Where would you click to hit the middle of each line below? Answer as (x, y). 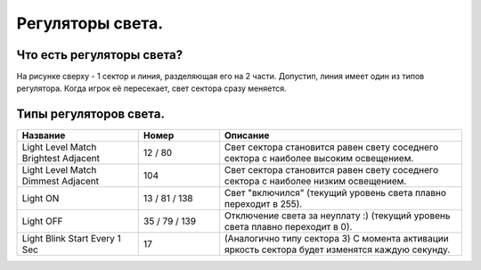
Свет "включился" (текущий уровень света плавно (335, 193)
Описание (247, 135)
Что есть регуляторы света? (100, 55)
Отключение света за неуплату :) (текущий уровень (337, 216)
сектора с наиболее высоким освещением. (319, 159)
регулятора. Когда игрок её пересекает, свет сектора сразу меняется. (151, 88)
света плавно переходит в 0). (288, 227)
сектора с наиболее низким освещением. (315, 181)
